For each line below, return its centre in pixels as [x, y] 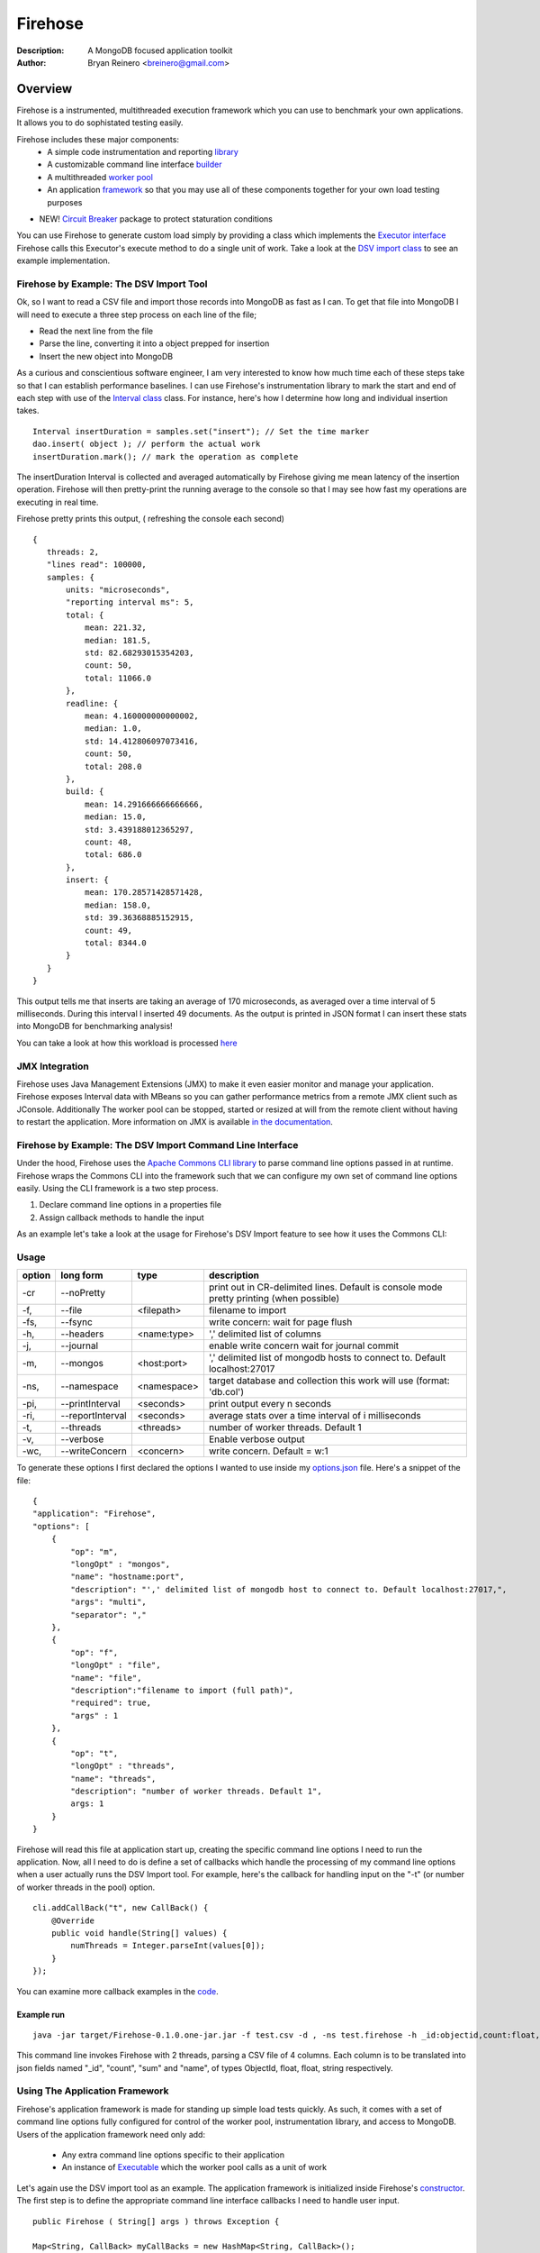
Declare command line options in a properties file [130, 1205]
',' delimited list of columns [265, 1334]
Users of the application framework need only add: [111, 2134]
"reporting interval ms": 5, [130, 602]
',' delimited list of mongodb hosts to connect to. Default [327, 1358]
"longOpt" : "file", [116, 1665]
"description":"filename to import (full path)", [182, 1690]
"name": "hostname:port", [127, 1577]
